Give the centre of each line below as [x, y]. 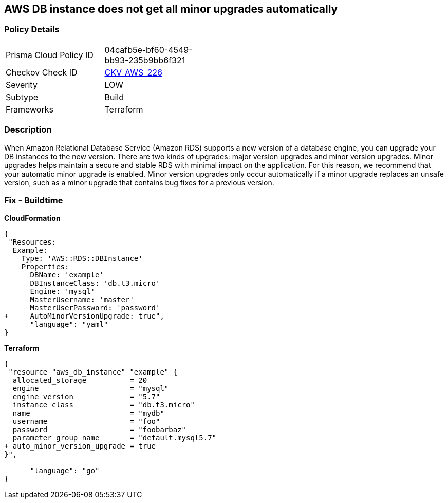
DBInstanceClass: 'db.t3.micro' [95, 283]
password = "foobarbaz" [99, 430]
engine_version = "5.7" [86, 397]
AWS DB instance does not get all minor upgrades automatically [171, 9]
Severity [22, 85]
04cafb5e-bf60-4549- [148, 50]
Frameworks [30, 109]
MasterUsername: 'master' [82, 300]
